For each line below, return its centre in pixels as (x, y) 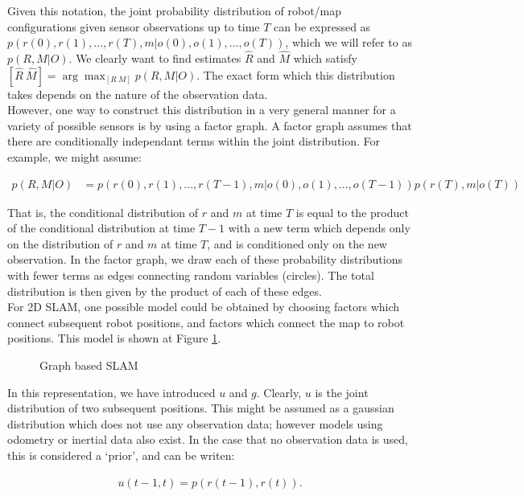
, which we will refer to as (349, 42)
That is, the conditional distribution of (103, 212)
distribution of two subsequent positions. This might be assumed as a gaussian (201, 408)
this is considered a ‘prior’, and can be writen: (121, 455)
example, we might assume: (74, 156)
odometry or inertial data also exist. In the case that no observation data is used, (208, 439)
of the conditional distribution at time (101, 228)
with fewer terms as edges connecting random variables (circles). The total (191, 275)
